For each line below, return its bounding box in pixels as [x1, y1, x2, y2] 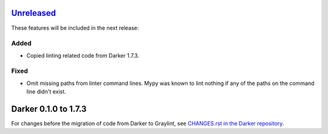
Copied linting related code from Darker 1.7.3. [26, 52, 140, 59]
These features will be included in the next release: [11, 24, 139, 32]
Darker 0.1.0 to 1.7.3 [11, 104, 87, 114]
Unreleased [11, 8, 56, 18]
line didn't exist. [26, 88, 66, 95]
